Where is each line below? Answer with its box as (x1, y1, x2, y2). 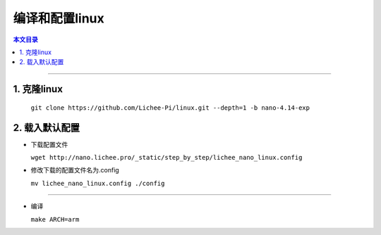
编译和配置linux (13, 11, 105, 26)
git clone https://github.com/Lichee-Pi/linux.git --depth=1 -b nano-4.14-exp (30, 103, 310, 112)
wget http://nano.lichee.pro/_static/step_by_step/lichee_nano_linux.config (30, 153, 303, 162)
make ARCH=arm (30, 215, 80, 223)
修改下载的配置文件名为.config (30, 166, 119, 174)
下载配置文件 (30, 140, 68, 148)
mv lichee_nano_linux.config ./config (30, 179, 165, 187)
